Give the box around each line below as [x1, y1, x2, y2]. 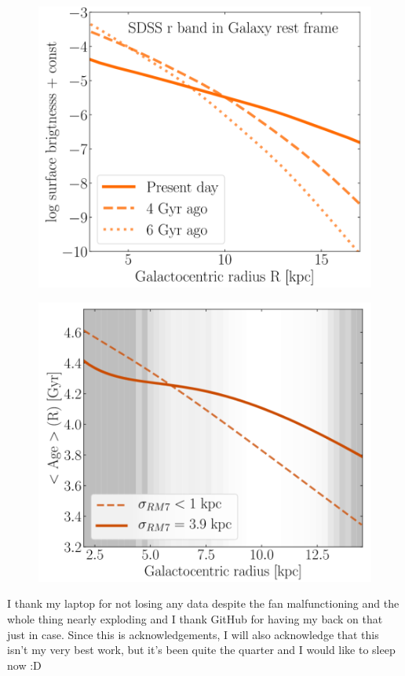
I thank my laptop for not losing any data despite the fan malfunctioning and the [7, 595, 400, 612]
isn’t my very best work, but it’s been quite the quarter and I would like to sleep [7, 641, 396, 658]
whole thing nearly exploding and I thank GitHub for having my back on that [7, 610, 383, 627]
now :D [7, 656, 42, 673]
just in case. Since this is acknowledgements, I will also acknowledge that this [7, 626, 379, 642]
